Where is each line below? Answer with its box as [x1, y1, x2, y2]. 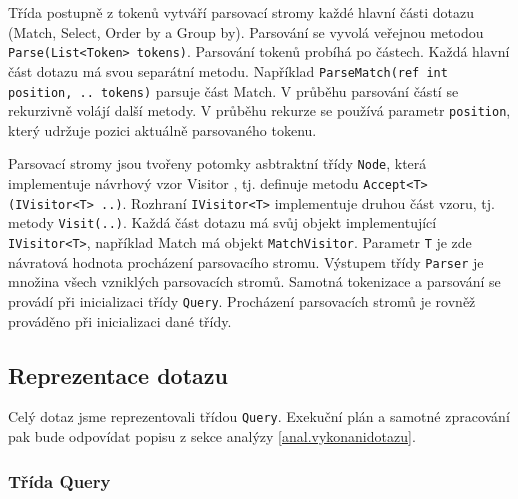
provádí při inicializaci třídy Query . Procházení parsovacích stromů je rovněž [8, 290, 476, 311]
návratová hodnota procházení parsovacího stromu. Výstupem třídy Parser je [8, 251, 484, 272]
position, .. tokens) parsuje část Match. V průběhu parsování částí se [8, 80, 459, 101]
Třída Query [8, 468, 111, 493]
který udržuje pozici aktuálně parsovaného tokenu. [8, 119, 317, 140]
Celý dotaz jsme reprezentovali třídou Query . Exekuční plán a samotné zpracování [8, 406, 510, 427]
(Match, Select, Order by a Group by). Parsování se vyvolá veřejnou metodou [8, 21, 484, 42]
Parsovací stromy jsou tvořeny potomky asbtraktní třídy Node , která [8, 153, 427, 174]
